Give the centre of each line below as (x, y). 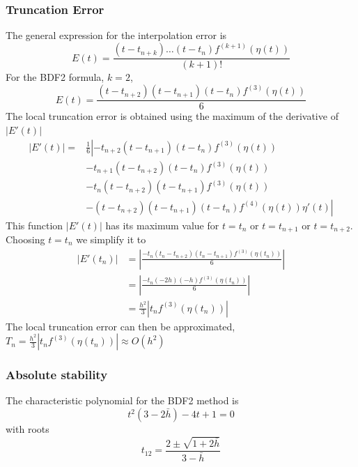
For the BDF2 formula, (55, 77)
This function (34, 225)
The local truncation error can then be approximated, (120, 326)
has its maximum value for (162, 225)
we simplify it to (111, 239)
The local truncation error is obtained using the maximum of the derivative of (172, 116)
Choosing (25, 239)
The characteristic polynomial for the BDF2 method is (122, 400)
